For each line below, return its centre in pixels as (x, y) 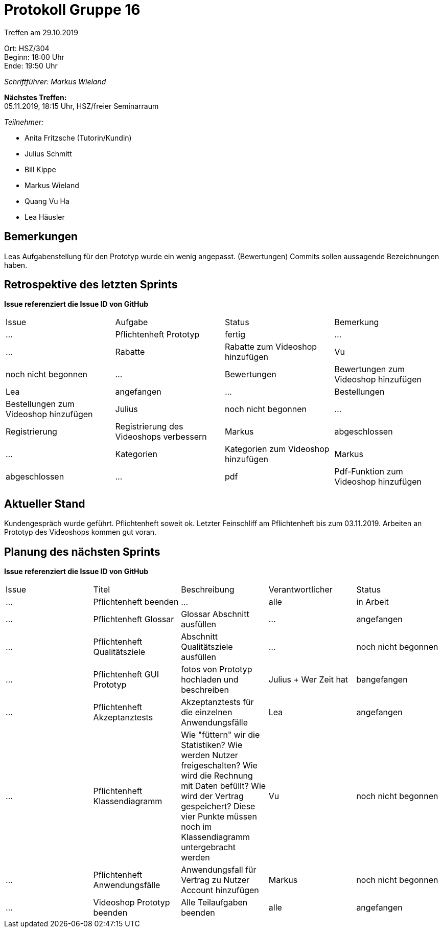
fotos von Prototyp (217, 669)
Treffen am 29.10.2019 (41, 32)
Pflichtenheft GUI (126, 675)
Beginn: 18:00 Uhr (34, 57)
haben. (16, 265)
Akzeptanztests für (217, 702)
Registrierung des (149, 427)
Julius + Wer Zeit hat (308, 680)
